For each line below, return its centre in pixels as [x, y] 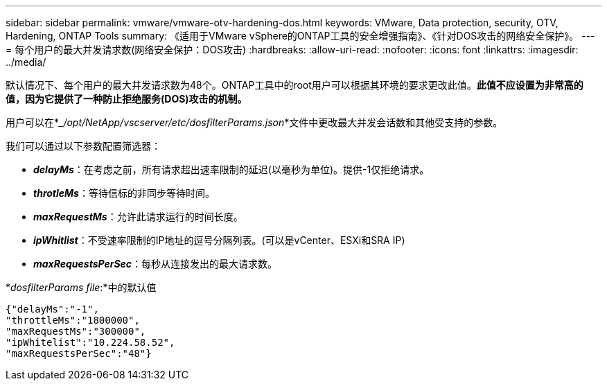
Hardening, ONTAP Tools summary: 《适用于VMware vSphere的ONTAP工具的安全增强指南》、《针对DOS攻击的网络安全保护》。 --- [300, 36]
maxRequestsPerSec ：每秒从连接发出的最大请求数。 [156, 264]
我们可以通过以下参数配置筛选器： [83, 146]
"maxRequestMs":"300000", [76, 331]
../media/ [26, 62]
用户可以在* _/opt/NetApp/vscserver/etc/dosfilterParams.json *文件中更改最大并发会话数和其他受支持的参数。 [254, 122]
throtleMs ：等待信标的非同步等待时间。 [124, 193]
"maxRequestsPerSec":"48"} [79, 353]
